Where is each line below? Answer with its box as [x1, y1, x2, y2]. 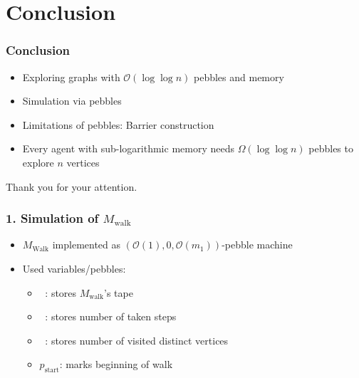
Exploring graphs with [22, 69, 120, 84]
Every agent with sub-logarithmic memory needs [22, 141, 234, 156]
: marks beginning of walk [59, 357, 173, 372]
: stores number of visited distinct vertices [45, 332, 229, 347]
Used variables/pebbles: [22, 261, 126, 275]
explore [22, 154, 54, 169]
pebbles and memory [194, 69, 284, 84]
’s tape [104, 285, 133, 300]
